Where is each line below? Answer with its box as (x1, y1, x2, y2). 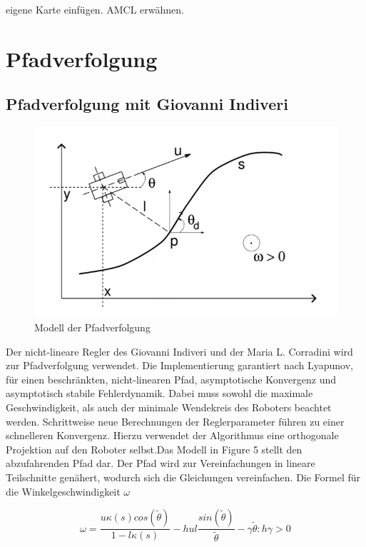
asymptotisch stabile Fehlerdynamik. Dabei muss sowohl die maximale (6, 386, 313, 401)
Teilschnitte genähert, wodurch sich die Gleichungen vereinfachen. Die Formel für (6, 469, 361, 484)
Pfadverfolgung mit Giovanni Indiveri (6, 93, 288, 115)
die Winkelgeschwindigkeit (6, 483, 121, 498)
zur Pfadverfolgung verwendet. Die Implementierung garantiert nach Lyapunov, (6, 358, 353, 373)
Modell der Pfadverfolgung (34, 320, 151, 335)
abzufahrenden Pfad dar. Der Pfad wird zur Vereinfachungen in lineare (6, 456, 315, 471)
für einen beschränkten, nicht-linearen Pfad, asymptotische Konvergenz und (6, 371, 337, 386)
